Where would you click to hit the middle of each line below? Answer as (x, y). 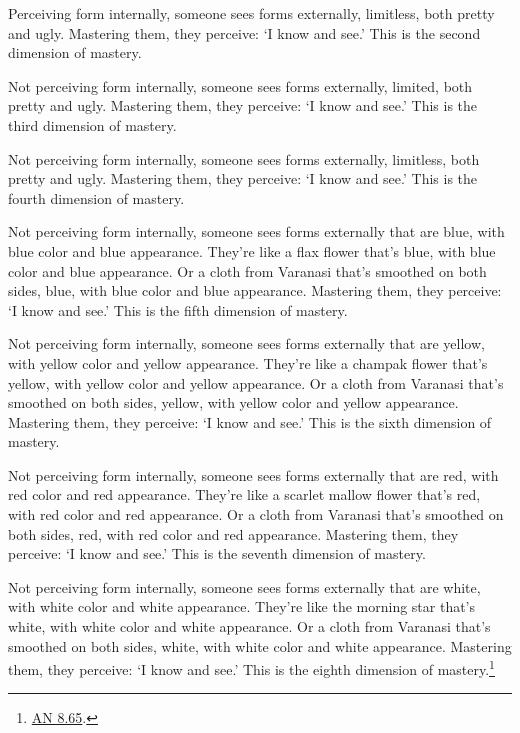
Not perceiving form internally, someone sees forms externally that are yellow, (246, 343)
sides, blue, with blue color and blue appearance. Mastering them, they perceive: (255, 290)
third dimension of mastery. (92, 124)
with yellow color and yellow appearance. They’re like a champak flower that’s (248, 362)
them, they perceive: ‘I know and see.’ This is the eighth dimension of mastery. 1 (251, 667)
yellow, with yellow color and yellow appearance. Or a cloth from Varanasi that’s (256, 382)
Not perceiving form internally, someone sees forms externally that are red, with (253, 474)
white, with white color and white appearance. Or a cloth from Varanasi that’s (249, 626)
